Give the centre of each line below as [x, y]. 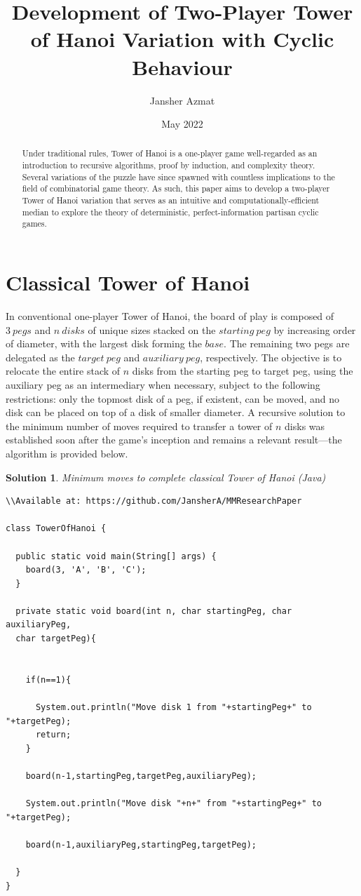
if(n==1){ [48, 680]
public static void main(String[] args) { [116, 556]
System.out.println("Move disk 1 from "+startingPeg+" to [173, 708]
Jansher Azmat [182, 100]
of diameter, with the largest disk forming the [104, 343]
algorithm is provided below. [67, 453]
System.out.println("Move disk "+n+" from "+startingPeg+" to [174, 804]
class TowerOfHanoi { [56, 529]
